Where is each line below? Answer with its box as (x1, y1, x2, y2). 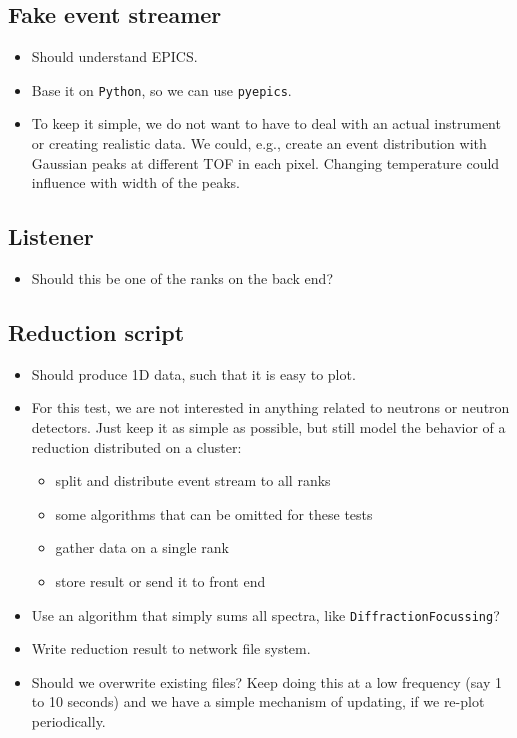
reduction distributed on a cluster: (31, 436, 242, 457)
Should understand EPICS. (31, 46, 198, 67)
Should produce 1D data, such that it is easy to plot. (31, 363, 356, 384)
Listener (8, 221, 94, 252)
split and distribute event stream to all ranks (55, 470, 331, 491)
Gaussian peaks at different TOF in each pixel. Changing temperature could (31, 152, 500, 173)
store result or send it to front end (55, 570, 266, 591)
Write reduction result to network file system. (31, 638, 311, 659)
